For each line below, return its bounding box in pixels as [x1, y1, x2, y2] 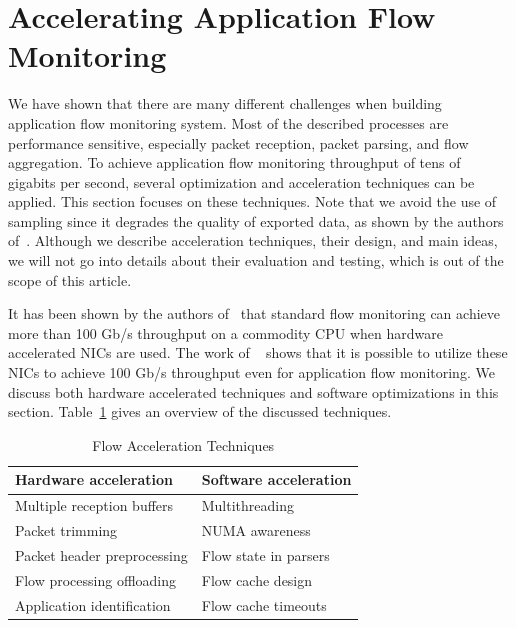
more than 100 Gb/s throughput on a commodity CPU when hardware [8, 322, 443, 343]
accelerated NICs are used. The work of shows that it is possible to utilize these [8, 342, 508, 363]
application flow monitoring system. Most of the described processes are [8, 112, 449, 133]
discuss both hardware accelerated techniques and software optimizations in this [8, 381, 499, 402]
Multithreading [201, 495, 294, 516]
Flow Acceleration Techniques [92, 434, 275, 455]
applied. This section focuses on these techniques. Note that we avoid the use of [8, 191, 497, 212]
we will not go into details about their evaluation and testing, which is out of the [8, 250, 504, 271]
